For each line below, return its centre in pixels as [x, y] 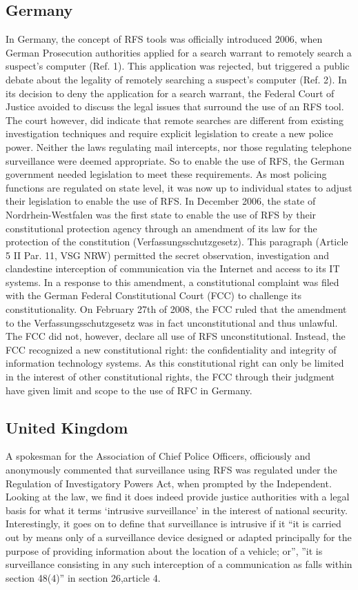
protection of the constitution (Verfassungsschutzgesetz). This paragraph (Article [177, 242]
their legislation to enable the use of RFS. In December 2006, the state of [161, 201]
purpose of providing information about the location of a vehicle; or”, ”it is [164, 550]
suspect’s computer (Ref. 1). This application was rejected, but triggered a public [178, 66]
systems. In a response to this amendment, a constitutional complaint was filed [172, 282]
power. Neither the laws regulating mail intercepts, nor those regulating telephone [179, 146]
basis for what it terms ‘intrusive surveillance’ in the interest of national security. [177, 510]
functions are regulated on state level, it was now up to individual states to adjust [179, 187]
